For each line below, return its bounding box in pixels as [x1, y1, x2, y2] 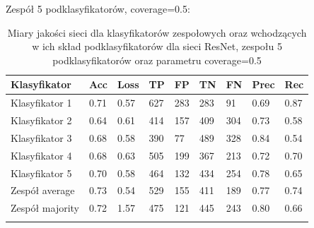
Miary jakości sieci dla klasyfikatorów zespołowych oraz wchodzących [7, 25, 307, 40]
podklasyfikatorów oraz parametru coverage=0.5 [52, 52, 262, 67]
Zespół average [11, 183, 75, 198]
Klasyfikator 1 [11, 95, 72, 110]
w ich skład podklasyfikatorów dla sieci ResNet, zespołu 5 [32, 39, 282, 54]
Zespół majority [11, 200, 79, 215]
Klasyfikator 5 [11, 165, 72, 180]
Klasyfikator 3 [11, 130, 72, 145]
